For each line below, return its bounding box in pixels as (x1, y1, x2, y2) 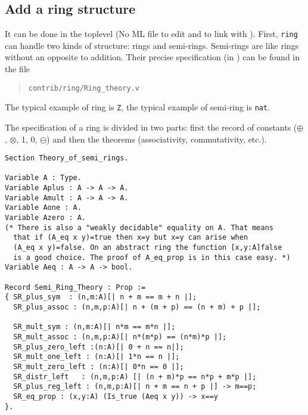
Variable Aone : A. (5, 203, 82, 212)
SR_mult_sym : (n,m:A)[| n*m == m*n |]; (13, 323, 176, 332)
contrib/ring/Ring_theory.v (28, 83, 139, 92)
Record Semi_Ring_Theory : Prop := (5, 283, 146, 292)
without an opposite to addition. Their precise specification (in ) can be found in (5, 51, 300, 63)
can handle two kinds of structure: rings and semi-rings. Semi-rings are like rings (5, 39, 299, 51)
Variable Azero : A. (5, 213, 86, 222)
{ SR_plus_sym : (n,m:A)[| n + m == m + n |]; (5, 293, 197, 302)
